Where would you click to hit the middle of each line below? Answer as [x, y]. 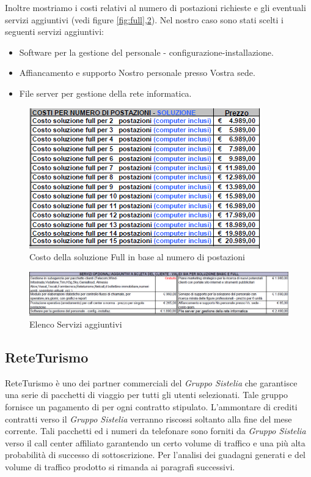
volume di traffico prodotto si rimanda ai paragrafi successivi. [120, 466]
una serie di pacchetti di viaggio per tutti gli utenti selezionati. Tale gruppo [147, 395]
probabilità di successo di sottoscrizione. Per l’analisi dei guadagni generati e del [155, 455]
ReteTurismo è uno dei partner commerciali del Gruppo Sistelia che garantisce [151, 382]
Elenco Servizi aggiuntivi [76, 324]
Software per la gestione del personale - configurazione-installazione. [146, 52]
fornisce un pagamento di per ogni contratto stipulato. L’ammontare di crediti [151, 406]
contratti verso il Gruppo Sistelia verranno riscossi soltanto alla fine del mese [148, 419]
